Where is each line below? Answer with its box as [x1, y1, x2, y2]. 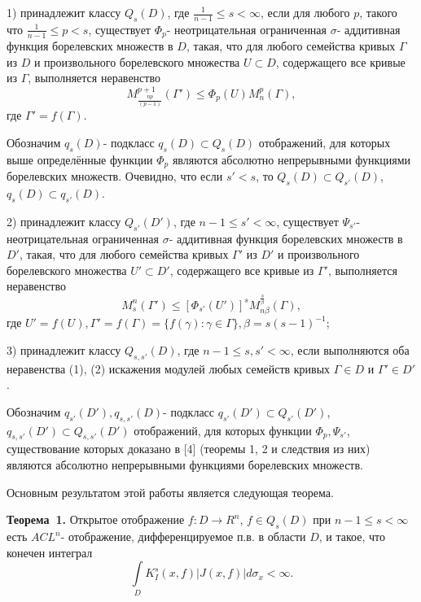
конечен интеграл [7, 543, 93, 561]
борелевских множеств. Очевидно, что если [7, 168, 223, 185]
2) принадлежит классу [7, 212, 121, 229]
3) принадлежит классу [7, 341, 121, 358]
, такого [359, 4, 397, 20]
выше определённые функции [7, 150, 153, 168]
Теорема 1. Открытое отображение [7, 511, 185, 528]
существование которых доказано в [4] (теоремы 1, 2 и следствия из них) [7, 440, 371, 457]
